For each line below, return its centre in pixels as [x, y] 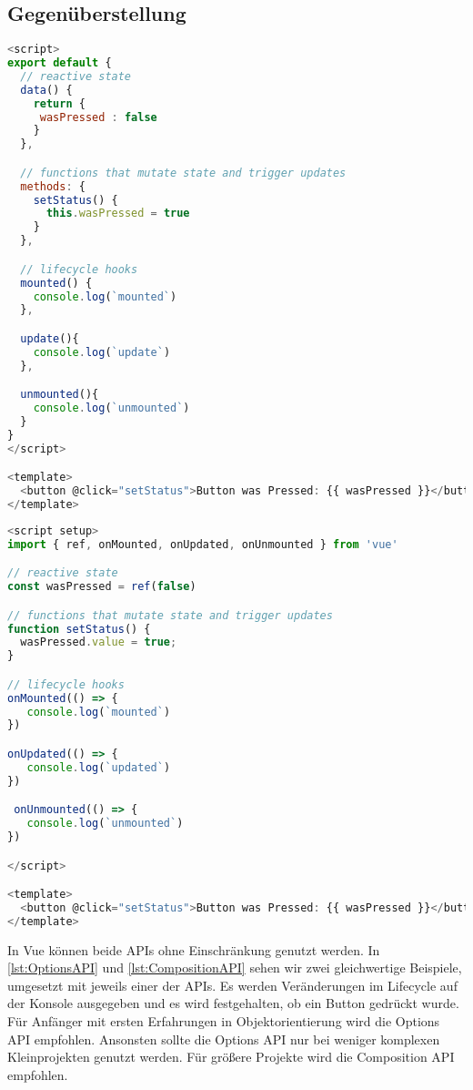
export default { [60, 63]
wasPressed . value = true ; [99, 642]
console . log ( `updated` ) [99, 767]
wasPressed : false [98, 117]
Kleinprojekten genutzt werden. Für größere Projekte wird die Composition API [231, 1057]
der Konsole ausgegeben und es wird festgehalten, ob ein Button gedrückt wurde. [233, 1003]
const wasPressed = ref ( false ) [102, 587]
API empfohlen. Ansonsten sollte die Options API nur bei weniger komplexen [224, 1039]
